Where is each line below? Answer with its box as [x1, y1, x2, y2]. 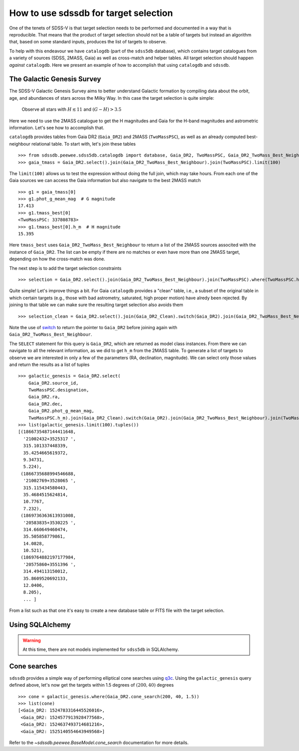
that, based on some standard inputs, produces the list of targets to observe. [9, 39, 167, 45]
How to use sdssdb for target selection [9, 7, 173, 18]
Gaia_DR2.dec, [28, 401, 63, 406]
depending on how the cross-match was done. [9, 256, 106, 262]
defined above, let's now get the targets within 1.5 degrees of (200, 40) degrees [9, 682, 174, 688]
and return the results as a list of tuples [9, 362, 90, 368]
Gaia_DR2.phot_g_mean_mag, [28, 408, 95, 414]
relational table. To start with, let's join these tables [31, 141, 136, 147]
